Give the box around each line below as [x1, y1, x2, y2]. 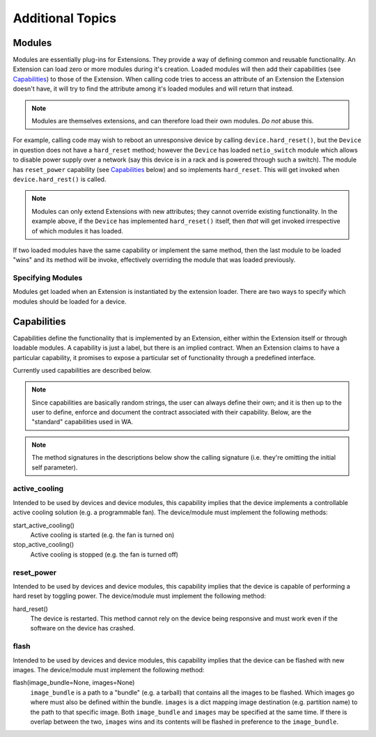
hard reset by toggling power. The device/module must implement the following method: [13, 592, 266, 600]
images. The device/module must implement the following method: [13, 665, 205, 674]
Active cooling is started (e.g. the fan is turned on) [30, 530, 175, 539]
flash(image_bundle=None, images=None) [13, 678, 135, 687]
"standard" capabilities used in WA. [31, 418, 134, 426]
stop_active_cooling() [13, 541, 75, 549]
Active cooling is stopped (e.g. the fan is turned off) [30, 550, 179, 559]
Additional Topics [13, 10, 117, 26]
